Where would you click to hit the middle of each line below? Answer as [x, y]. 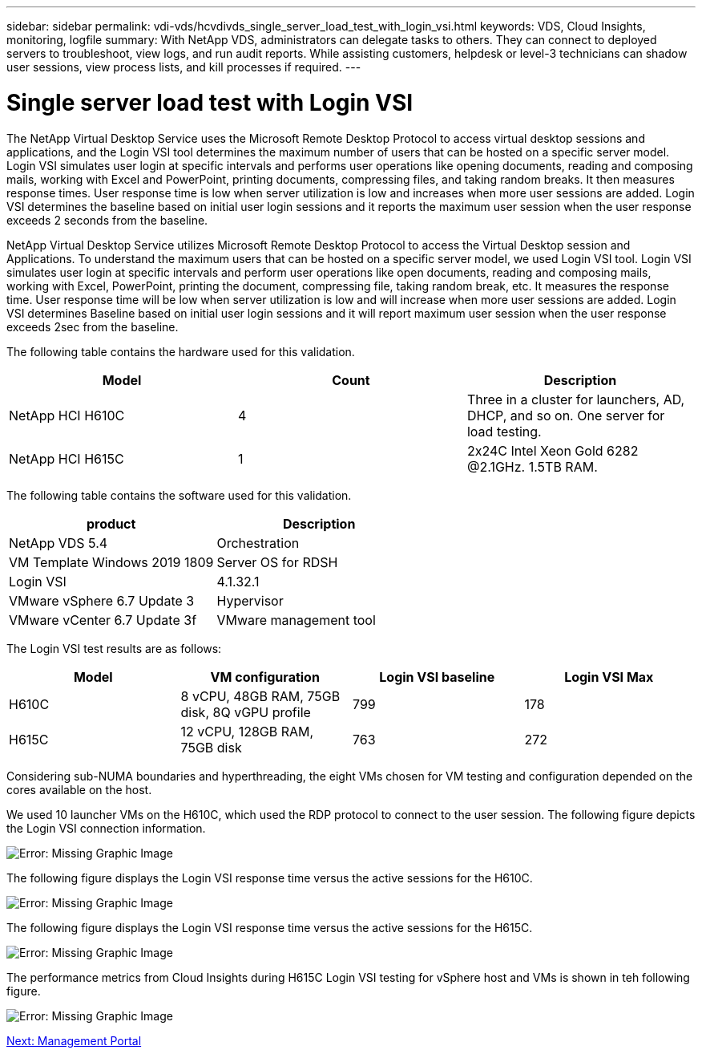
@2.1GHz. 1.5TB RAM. [532, 466]
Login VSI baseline [437, 677]
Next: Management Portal [74, 1040]
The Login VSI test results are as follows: [114, 648]
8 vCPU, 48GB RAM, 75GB [260, 696]
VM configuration [265, 677]
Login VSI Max [609, 677]
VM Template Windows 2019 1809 [111, 562]
